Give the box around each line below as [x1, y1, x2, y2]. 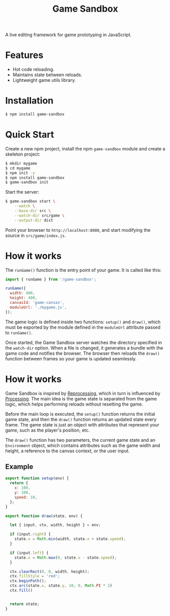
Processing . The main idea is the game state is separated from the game [5, 395, 157, 402]
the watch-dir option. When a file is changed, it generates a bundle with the [5, 345, 163, 351]
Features [5, 49, 44, 61]
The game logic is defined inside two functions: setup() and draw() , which [5, 319, 161, 325]
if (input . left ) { [10, 550, 49, 556]
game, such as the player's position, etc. [5, 427, 90, 433]
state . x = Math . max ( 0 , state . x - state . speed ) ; [14, 555, 117, 560]
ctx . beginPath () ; [10, 578, 47, 583]
